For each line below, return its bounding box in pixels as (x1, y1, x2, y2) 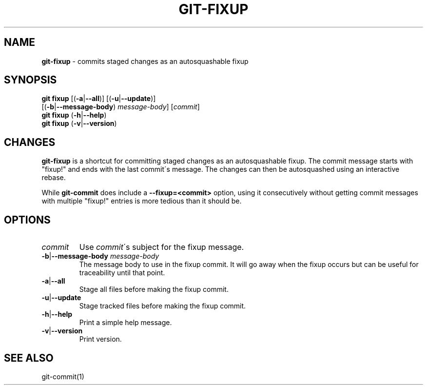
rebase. (41, 173, 66, 182)
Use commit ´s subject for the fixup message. (79, 242, 244, 252)
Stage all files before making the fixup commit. (79, 285, 229, 294)
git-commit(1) (41, 372, 84, 381)
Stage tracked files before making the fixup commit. (79, 302, 246, 310)
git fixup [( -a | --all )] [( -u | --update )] (41, 94, 156, 103)
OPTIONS (4, 213, 51, 226)
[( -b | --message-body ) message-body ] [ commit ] (41, 102, 200, 111)
